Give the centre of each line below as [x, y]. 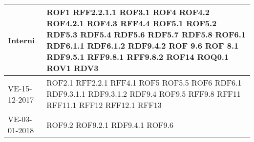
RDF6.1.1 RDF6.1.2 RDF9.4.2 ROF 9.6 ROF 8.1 [143, 45]
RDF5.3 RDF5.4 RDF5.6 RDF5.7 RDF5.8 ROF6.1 [146, 34]
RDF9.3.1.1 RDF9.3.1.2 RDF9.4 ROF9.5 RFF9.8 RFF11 [144, 94]
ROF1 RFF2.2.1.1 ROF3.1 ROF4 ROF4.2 [128, 12]
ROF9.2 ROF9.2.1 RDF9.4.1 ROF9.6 [110, 124]
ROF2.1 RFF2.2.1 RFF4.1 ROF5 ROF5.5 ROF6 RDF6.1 [144, 82]
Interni [21, 40]
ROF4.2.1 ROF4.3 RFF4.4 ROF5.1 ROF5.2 [132, 23]
